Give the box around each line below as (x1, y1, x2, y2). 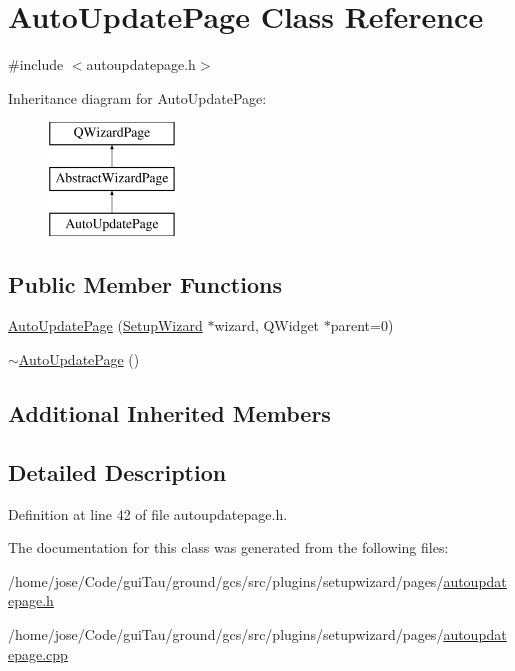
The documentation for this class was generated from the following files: (8, 537, 449, 558)
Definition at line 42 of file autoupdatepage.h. (8, 503, 288, 524)
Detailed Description (8, 456, 227, 487)
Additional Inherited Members (8, 398, 331, 429)
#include (8, 54, 64, 75)
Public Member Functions (8, 268, 282, 299)
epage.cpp (8, 643, 68, 664)
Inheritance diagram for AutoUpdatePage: (8, 87, 267, 108)
